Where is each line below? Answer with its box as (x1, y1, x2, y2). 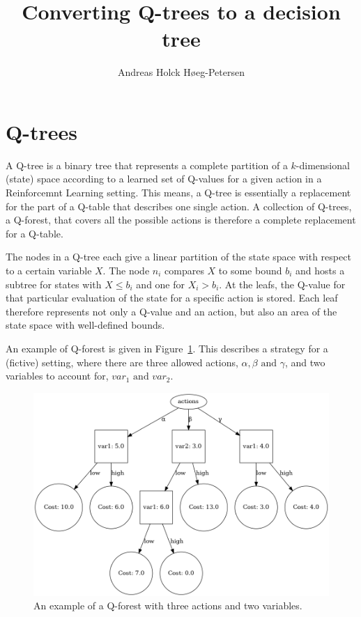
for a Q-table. (6, 226, 63, 240)
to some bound (218, 263, 282, 277)
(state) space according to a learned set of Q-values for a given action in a (6, 171, 322, 186)
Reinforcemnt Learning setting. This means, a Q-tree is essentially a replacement (6, 185, 351, 200)
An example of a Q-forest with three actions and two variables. (33, 598, 302, 613)
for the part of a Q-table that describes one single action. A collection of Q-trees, (6, 198, 352, 213)
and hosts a (295, 263, 345, 277)
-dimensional (295, 157, 350, 172)
